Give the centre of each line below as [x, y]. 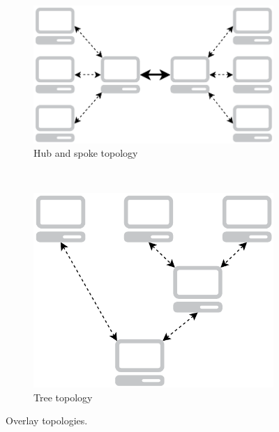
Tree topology [63, 397]
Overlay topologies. [47, 421]
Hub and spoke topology [86, 153]
